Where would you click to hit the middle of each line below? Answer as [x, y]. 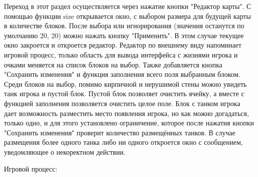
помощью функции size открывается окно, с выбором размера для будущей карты [128, 16]
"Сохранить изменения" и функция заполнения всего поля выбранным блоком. [122, 74]
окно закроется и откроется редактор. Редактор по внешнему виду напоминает [123, 45]
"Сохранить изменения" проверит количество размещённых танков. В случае [120, 132]
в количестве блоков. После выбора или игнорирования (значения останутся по [124, 26]
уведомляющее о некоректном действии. [65, 151]
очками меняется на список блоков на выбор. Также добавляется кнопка [113, 64]
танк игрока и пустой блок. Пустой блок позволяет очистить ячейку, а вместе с [124, 93]
